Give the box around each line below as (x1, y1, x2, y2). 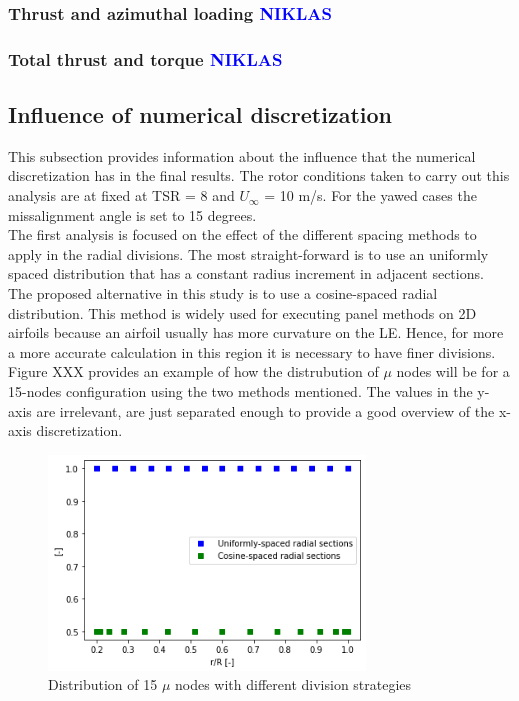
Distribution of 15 (48, 674, 158, 695)
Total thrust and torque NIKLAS (8, 46, 283, 71)
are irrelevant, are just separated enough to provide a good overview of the (36, 400, 495, 421)
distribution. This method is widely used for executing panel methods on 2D (8, 302, 477, 323)
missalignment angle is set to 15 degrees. (8, 204, 257, 225)
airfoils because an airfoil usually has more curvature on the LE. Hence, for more (8, 322, 504, 343)
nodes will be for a (396, 361, 510, 382)
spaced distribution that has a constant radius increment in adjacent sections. (8, 263, 484, 284)
